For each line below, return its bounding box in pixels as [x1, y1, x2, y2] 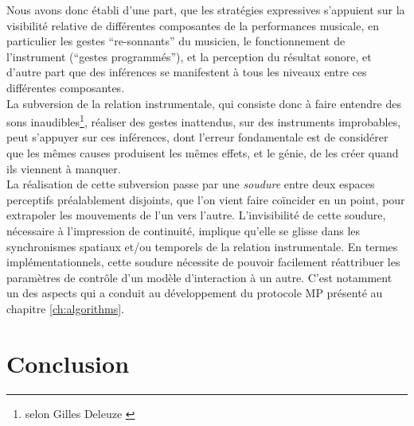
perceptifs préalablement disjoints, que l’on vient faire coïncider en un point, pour [6, 191, 405, 207]
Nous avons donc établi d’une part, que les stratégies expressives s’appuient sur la [6, 2, 405, 17]
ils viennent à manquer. [6, 160, 121, 176]
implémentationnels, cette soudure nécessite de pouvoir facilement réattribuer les [6, 254, 400, 270]
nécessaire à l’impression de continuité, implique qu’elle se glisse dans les [6, 222, 361, 238]
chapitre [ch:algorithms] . [6, 300, 124, 316]
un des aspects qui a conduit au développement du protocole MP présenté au [6, 285, 383, 301]
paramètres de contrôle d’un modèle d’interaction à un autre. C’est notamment [6, 269, 393, 285]
